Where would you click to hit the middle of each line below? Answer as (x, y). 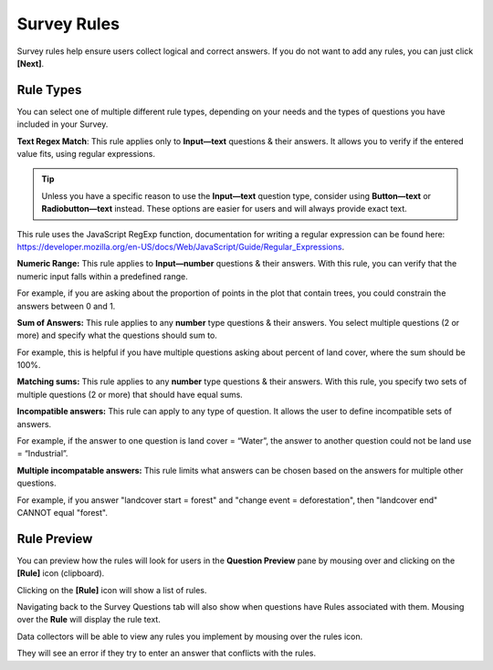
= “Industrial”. (42, 454)
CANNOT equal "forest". (63, 513)
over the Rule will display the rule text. (89, 620)
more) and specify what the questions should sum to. (117, 335)
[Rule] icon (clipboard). (61, 573)
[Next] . (31, 63)
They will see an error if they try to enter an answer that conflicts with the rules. (167, 654)
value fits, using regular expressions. (86, 154)
